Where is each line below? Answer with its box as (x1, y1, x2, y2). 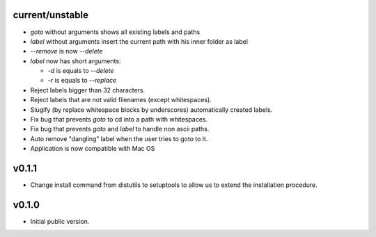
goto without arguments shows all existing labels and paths (30, 28, 201, 36)
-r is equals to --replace (47, 76, 117, 85)
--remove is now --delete (30, 47, 104, 56)
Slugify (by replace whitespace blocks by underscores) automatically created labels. (30, 105, 273, 114)
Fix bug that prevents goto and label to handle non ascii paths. (30, 125, 210, 133)
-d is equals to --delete (47, 67, 114, 75)
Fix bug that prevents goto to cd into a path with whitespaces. (30, 115, 208, 124)
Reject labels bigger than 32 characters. (30, 85, 146, 94)
